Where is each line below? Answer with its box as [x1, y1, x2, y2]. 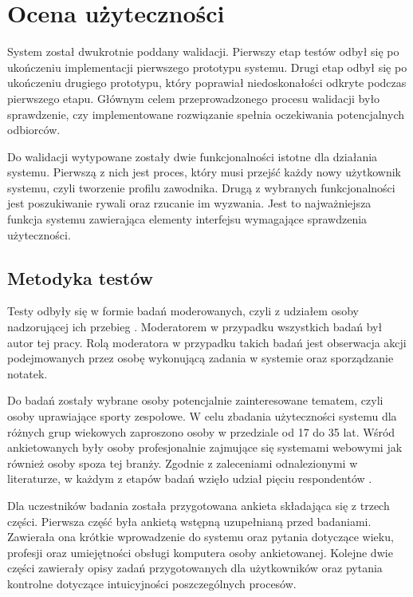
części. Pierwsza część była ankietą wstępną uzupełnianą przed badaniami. [7, 512, 372, 529]
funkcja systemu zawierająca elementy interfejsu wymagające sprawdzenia [7, 211, 368, 227]
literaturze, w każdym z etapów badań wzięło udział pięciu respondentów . [7, 470, 372, 487]
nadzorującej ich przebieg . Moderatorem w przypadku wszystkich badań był [7, 318, 383, 335]
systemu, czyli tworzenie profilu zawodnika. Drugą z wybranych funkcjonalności [7, 179, 395, 196]
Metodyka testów [7, 265, 154, 290]
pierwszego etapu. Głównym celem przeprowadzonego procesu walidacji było [7, 89, 380, 106]
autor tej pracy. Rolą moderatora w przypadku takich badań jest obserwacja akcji [7, 334, 407, 350]
